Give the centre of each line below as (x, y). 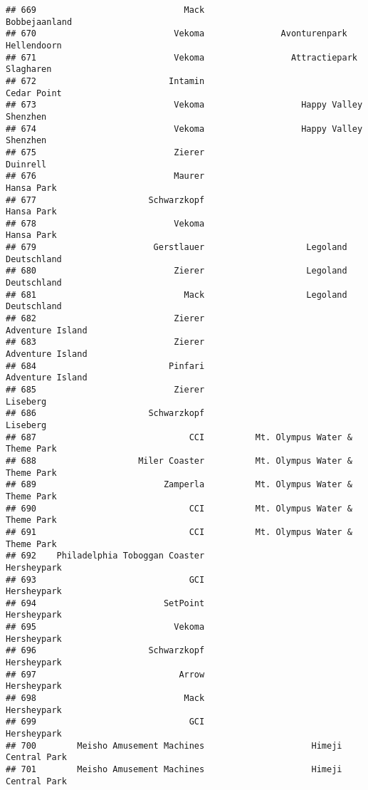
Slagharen (29, 69)
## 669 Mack (105, 10)
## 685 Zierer (105, 390)
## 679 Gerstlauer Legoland (177, 248)
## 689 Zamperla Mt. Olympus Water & (179, 485)
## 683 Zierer (105, 342)
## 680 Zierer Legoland (177, 271)
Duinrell (26, 164)
